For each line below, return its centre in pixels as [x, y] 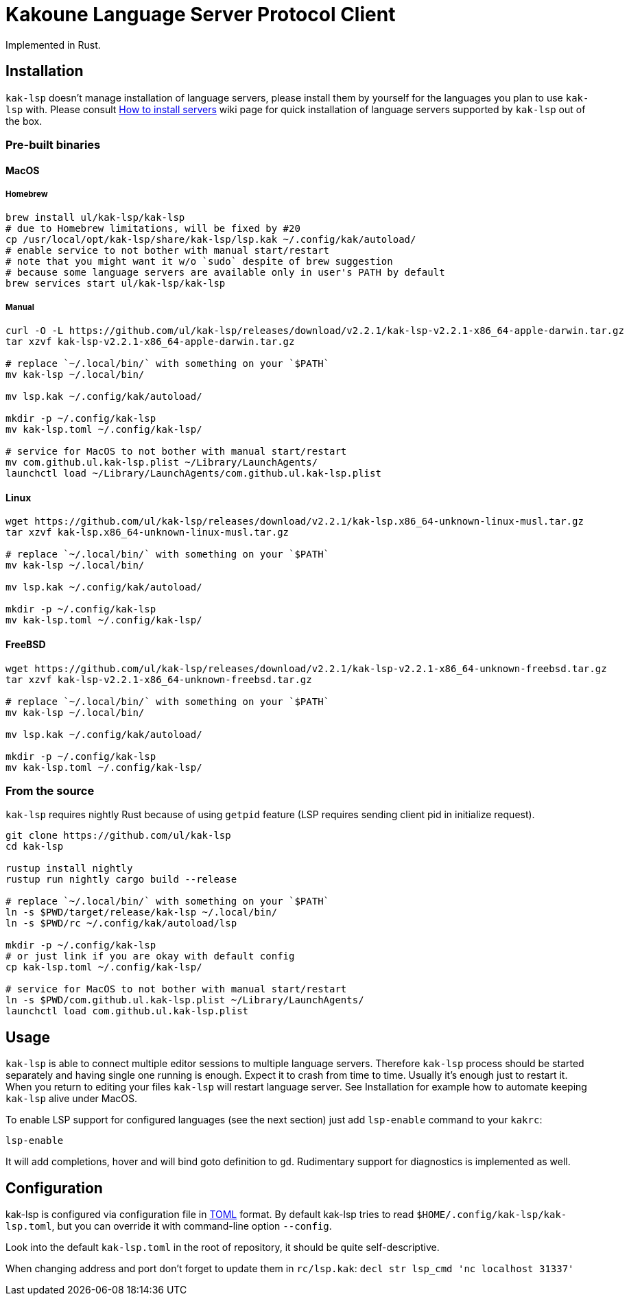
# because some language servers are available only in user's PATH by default [225, 273]
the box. [24, 121]
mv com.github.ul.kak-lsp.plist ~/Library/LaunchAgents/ [162, 463]
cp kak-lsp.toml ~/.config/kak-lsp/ [104, 967]
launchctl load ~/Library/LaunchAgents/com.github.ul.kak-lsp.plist [193, 474]
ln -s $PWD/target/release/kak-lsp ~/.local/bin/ [142, 912]
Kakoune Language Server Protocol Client [201, 14]
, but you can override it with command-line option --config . [192, 1226]
